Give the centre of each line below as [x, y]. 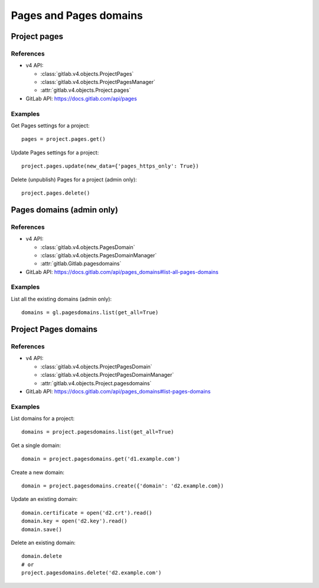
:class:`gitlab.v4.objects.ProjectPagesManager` [98, 82]
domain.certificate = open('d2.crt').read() [87, 513]
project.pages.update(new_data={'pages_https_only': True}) [110, 166]
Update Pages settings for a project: [55, 152]
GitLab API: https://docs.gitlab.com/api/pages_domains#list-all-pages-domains [122, 272]
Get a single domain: [36, 445]
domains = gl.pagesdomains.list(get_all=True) [90, 313]
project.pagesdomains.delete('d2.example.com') [92, 573]
